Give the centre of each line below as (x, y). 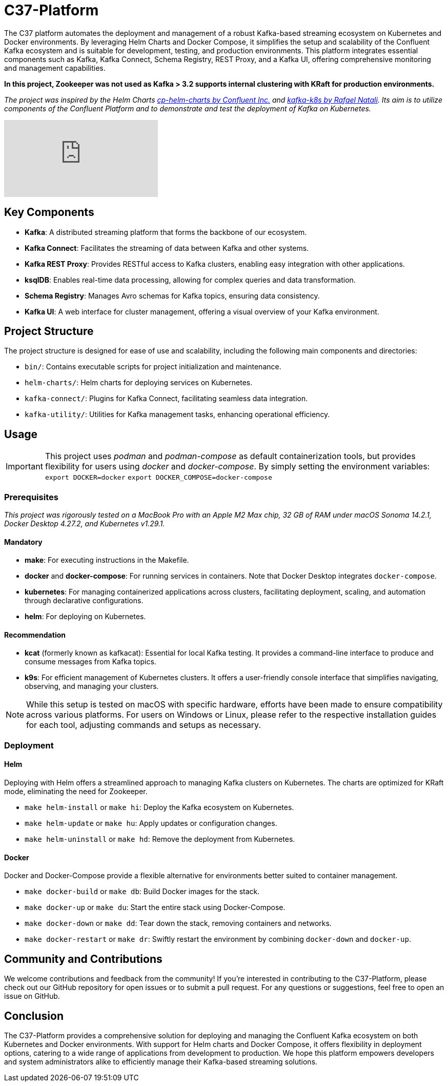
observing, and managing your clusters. (92, 686)
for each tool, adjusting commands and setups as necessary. (144, 725)
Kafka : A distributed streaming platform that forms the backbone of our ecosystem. (166, 232)
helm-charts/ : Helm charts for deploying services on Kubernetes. (139, 383)
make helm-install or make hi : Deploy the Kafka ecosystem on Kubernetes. (159, 807)
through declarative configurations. (84, 601)
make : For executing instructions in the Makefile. (107, 560)
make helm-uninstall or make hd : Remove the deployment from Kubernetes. (160, 839)
